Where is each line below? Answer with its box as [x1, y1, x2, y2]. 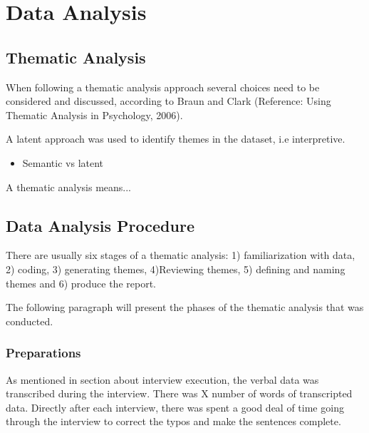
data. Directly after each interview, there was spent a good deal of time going [6, 399, 344, 414]
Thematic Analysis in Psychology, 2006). [6, 107, 183, 122]
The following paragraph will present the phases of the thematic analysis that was [6, 300, 364, 315]
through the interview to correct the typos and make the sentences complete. [6, 414, 341, 429]
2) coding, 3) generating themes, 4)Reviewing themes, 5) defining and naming [6, 261, 345, 276]
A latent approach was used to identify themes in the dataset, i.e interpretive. [6, 131, 345, 146]
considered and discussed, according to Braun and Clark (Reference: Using [6, 93, 331, 108]
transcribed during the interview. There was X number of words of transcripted [6, 386, 353, 401]
